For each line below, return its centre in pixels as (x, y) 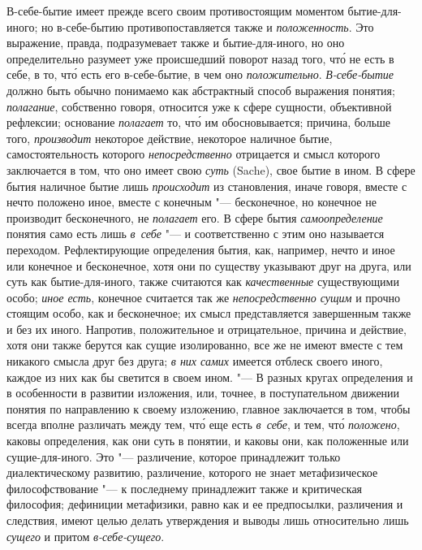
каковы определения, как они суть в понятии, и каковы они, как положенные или (208, 441)
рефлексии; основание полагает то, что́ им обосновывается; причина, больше (199, 122)
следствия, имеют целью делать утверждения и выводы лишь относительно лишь (208, 520)
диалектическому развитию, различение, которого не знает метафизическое (192, 472)
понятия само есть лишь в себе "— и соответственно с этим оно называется (196, 234)
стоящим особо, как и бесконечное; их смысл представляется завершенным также (209, 313)
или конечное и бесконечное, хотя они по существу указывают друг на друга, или (209, 265)
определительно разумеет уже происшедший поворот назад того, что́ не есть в (200, 58)
